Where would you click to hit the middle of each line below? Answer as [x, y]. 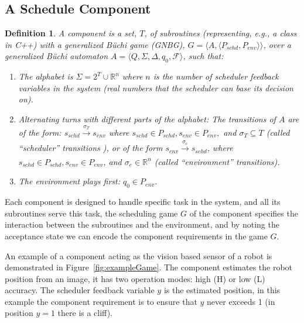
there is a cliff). [85, 313]
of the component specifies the [244, 213]
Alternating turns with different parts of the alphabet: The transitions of [147, 118]
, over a [277, 44]
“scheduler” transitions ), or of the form [90, 148]
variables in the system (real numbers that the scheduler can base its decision [156, 87]
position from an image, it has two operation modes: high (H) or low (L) [135, 278]
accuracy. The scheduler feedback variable [80, 290]
